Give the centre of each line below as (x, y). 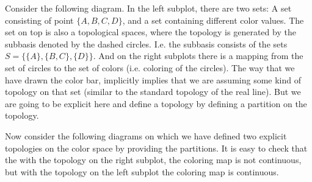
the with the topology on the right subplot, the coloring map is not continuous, (153, 160)
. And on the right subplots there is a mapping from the (198, 56)
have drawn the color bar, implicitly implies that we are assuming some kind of (153, 79)
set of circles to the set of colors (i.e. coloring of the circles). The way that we (150, 67)
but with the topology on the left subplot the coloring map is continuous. (142, 171)
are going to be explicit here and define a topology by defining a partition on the (156, 103)
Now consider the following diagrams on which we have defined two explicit (146, 135)
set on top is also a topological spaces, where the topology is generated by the (151, 32)
